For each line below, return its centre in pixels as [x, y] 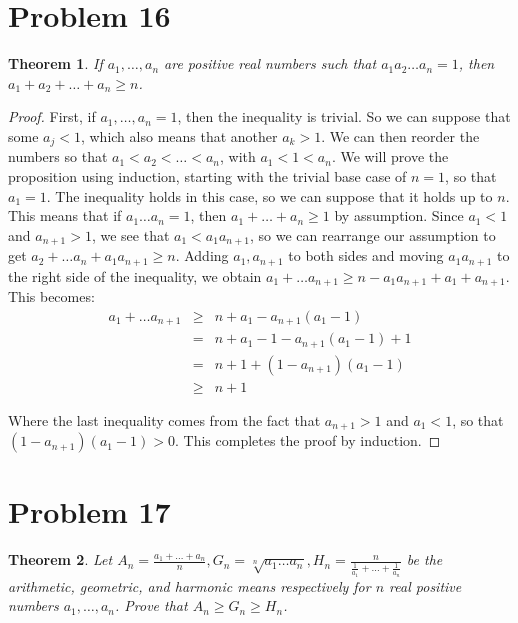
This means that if [65, 215]
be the [424, 559]
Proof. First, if [52, 116]
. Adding [202, 255]
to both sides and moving [366, 255]
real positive [425, 585]
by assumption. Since [399, 215]
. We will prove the [390, 156]
